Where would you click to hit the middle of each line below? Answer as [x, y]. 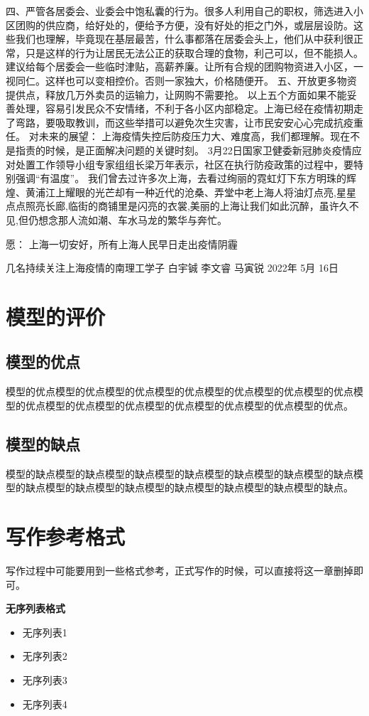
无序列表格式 [35, 608]
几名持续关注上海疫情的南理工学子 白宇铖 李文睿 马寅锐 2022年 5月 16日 [172, 268]
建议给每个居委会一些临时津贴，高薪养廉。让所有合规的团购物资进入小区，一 [184, 66]
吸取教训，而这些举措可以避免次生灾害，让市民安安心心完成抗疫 [204, 122]
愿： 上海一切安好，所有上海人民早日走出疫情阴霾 [122, 244]
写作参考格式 [66, 536]
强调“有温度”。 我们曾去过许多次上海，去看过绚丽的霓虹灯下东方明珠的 [181, 178]
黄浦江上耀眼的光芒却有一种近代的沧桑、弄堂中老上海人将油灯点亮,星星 [191, 192]
